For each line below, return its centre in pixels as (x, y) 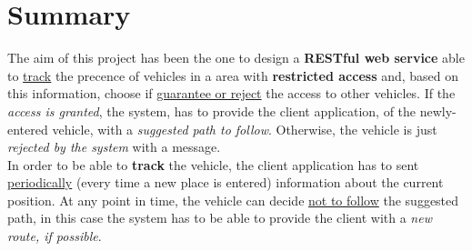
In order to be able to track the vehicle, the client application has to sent (213, 164)
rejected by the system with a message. (114, 147)
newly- (438, 110)
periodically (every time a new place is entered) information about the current (226, 182)
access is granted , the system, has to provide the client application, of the (212, 110)
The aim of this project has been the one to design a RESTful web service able (236, 58)
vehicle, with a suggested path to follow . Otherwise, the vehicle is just (245, 129)
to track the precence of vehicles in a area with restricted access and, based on (233, 75)
